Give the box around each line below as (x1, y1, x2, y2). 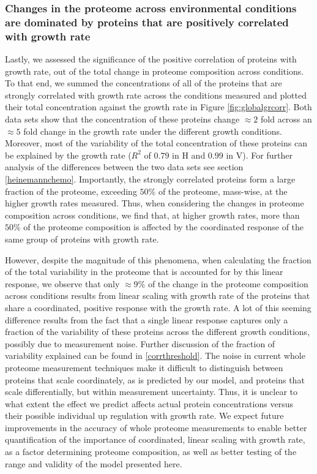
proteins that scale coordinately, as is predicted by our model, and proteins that (5, 373, 305, 386)
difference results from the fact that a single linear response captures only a (5, 313, 288, 326)
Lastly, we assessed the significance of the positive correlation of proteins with (5, 53, 297, 66)
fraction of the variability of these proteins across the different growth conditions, (5, 325, 310, 338)
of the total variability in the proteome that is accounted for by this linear (5, 265, 283, 278)
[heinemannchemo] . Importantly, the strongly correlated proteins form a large (5, 173, 296, 185)
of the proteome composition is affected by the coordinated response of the (23, 220, 304, 233)
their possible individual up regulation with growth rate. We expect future (5, 409, 284, 422)
